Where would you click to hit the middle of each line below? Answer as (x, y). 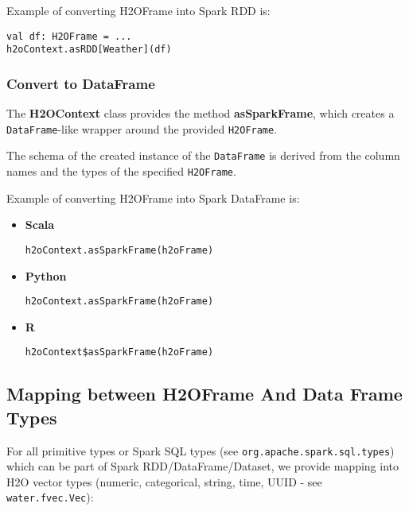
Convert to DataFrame (81, 83)
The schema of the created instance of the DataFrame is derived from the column (203, 155)
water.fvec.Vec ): (50, 497)
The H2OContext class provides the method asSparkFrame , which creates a (201, 113)
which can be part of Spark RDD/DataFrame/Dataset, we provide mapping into (203, 466)
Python (46, 275)
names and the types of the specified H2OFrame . (121, 171)
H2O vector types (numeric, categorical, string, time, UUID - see (164, 481)
